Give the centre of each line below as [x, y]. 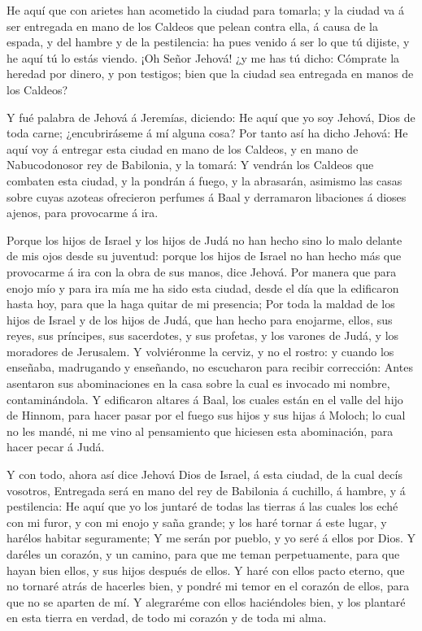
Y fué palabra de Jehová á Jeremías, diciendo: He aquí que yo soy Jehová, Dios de [211, 117]
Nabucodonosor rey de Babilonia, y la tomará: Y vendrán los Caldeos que [190, 165]
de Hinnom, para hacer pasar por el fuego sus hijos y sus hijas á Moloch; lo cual [206, 415]
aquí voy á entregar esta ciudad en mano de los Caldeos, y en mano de [183, 148]
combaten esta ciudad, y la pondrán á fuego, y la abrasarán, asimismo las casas [204, 180]
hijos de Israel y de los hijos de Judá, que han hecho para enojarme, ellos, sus [200, 319]
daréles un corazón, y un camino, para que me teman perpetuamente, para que [203, 554]
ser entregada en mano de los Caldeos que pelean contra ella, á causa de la [192, 26]
